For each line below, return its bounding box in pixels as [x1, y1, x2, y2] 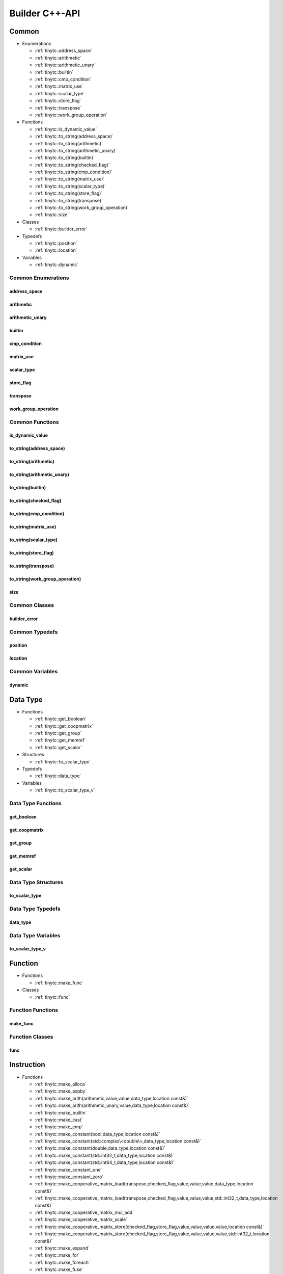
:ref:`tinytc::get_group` [35, 730, 82, 736]
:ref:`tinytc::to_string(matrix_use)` [35, 176, 105, 182]
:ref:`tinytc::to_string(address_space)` [35, 133, 114, 140]
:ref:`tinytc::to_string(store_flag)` [35, 190, 103, 196]
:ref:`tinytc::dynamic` [35, 261, 79, 268]
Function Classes [9, 1033, 53, 1040]
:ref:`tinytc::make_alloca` [35, 1081, 87, 1087]
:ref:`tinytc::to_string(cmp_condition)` [35, 169, 113, 175]
